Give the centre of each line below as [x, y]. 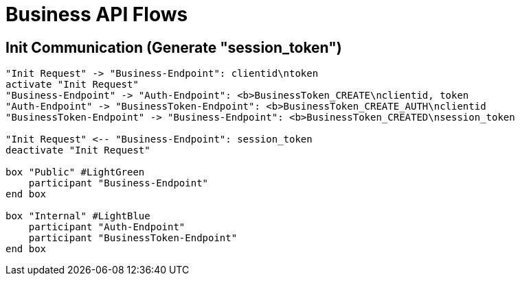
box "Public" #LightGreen [75, 172]
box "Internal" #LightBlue [78, 216]
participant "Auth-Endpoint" [107, 227]
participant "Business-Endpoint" [118, 183]
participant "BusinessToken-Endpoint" [133, 238]
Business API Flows [97, 14]
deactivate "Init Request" [78, 150]
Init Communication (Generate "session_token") [174, 47]
